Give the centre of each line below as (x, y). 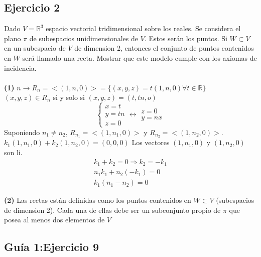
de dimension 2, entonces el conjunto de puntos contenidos (164, 48)
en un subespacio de (35, 48)
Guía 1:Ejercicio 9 (51, 247)
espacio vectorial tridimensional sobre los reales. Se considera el (143, 28)
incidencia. (20, 68)
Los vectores (151, 142)
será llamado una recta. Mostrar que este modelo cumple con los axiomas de (140, 57)
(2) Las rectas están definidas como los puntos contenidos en (98, 200)
